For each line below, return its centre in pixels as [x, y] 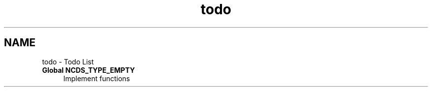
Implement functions [97, 78]
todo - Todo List [68, 61]
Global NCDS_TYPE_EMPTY [89, 70]
